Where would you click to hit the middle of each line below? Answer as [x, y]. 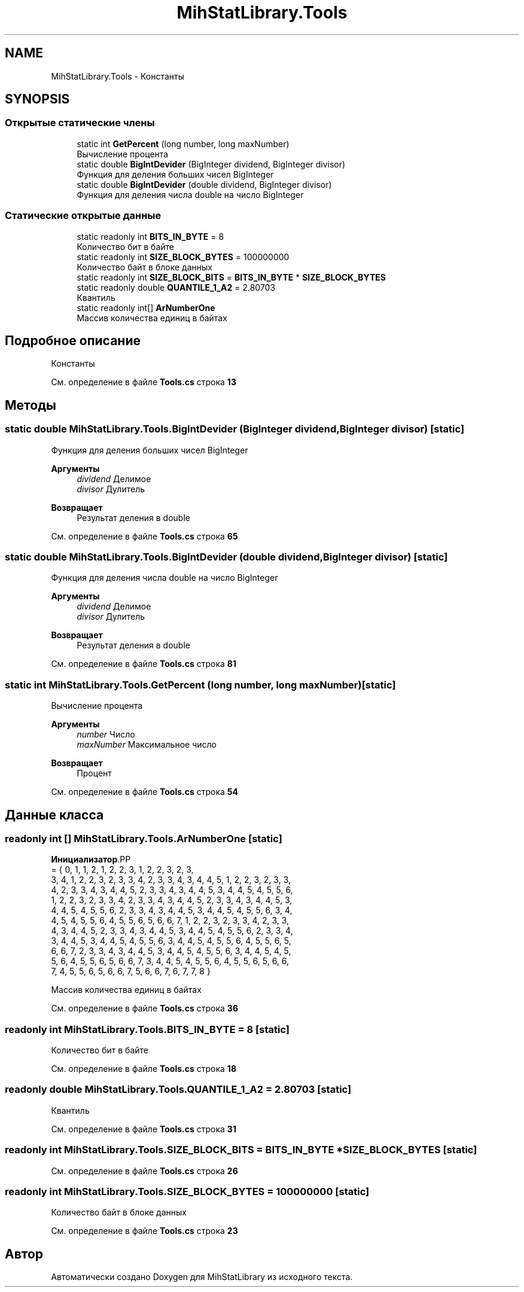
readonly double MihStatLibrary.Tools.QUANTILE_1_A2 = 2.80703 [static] [178, 1090]
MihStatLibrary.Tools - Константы [118, 76]
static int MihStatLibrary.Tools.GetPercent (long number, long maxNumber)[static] [200, 685]
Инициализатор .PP [91, 860]
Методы [31, 405]
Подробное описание [73, 340]
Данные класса [54, 815]
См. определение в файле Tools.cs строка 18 [144, 1069]
